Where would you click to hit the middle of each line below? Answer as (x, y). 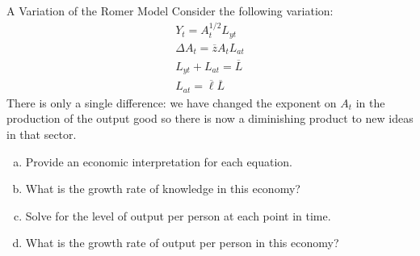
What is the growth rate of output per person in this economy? (182, 243)
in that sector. (42, 134)
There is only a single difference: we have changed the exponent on (172, 102)
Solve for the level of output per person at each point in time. (178, 215)
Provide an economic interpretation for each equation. (159, 161)
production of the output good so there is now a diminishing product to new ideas (210, 118)
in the (370, 102)
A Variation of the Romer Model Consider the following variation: (170, 10)
